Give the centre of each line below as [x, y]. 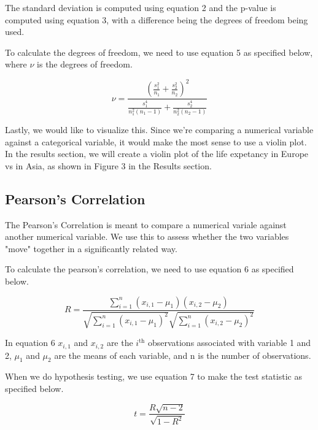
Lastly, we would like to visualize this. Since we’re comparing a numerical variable [159, 130]
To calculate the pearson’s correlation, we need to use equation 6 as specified [149, 269]
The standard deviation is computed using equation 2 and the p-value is [141, 7]
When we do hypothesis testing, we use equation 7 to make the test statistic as [153, 376]
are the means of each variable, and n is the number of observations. [183, 355]
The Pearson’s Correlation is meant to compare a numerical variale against [146, 224]
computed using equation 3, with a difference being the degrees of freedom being [157, 19]
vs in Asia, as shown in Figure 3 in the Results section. [108, 165]
